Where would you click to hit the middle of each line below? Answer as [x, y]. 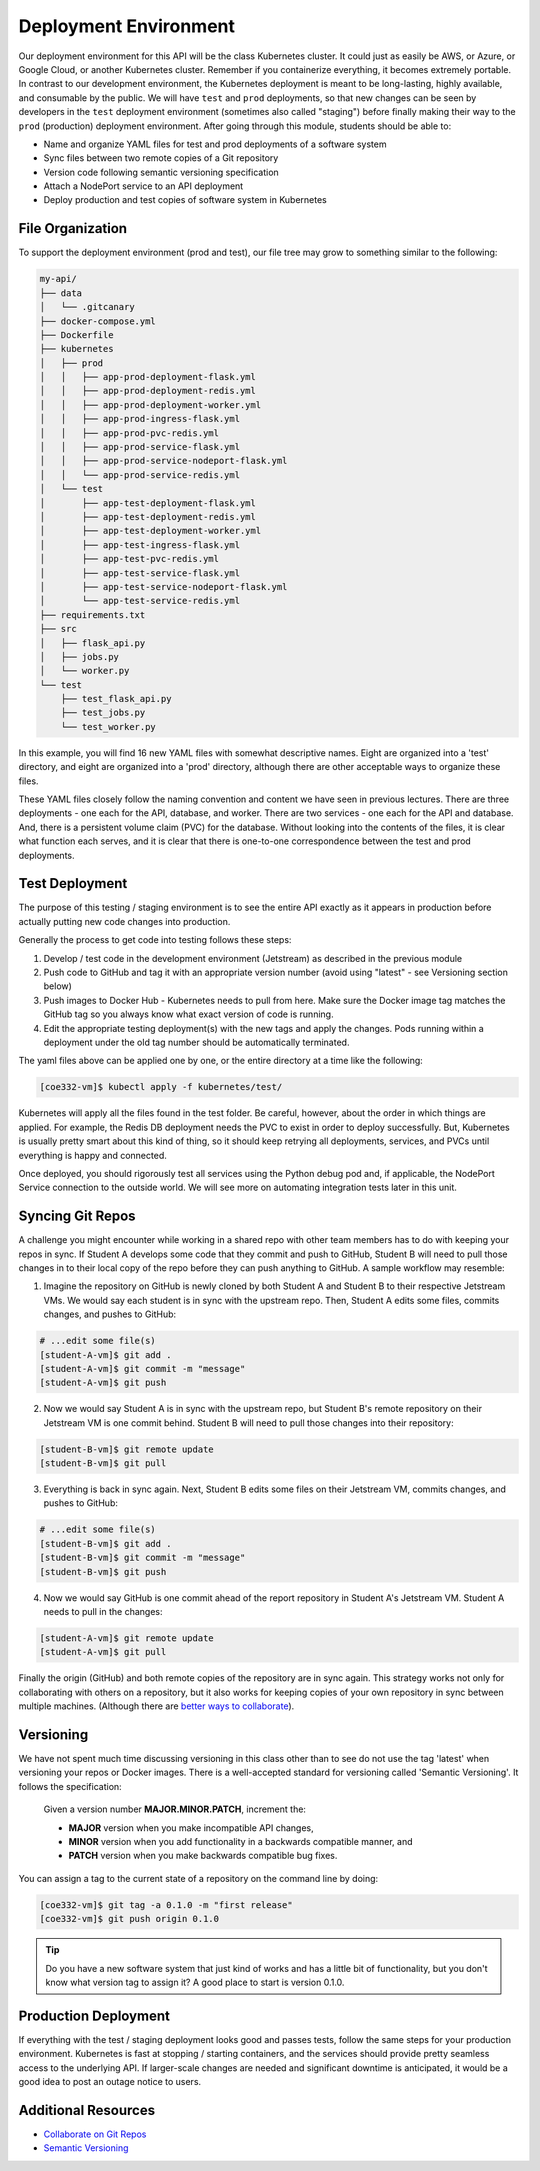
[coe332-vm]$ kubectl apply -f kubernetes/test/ [161, 1087]
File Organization [73, 228]
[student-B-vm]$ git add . [105, 1543]
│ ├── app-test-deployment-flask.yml [148, 503]
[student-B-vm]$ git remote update [126, 1449]
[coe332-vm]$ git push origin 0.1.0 [129, 1919]
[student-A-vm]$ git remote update [126, 1638]
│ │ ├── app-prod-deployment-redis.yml [148, 391]
